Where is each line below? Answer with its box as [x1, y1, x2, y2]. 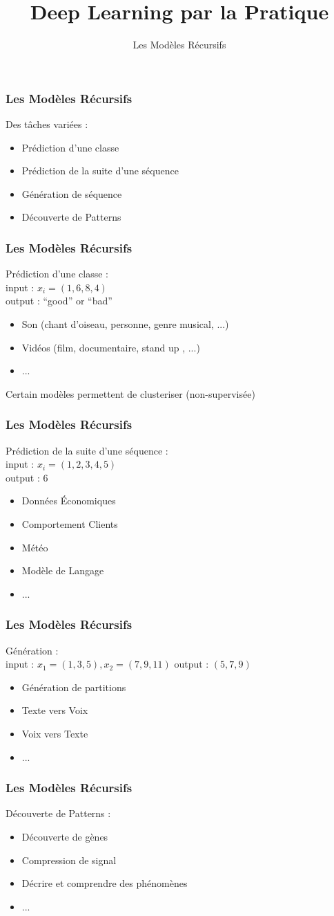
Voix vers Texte [21, 726, 88, 740]
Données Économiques [21, 493, 116, 508]
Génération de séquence [21, 186, 122, 201]
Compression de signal [21, 852, 117, 867]
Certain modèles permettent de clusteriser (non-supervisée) [6, 386, 255, 401]
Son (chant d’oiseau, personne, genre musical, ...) [21, 316, 229, 331]
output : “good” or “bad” [6, 293, 112, 308]
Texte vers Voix [21, 703, 88, 717]
